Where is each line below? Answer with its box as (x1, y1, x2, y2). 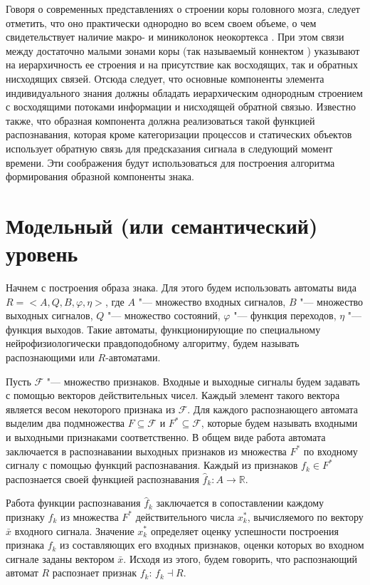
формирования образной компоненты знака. (6, 169, 194, 184)
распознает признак (52, 565, 137, 580)
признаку (6, 509, 45, 524)
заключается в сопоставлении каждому (156, 495, 324, 510)
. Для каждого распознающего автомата (187, 401, 359, 416)
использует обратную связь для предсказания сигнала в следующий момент (6, 140, 333, 155)
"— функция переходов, (233, 308, 337, 323)
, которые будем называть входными (201, 415, 358, 430)
